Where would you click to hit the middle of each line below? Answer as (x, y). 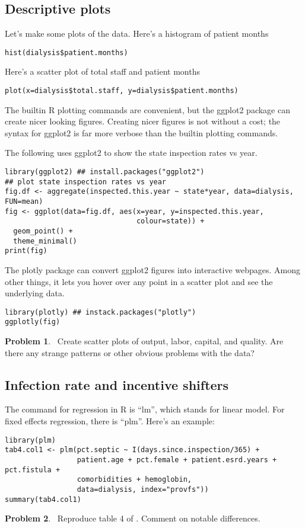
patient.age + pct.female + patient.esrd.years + (177, 460)
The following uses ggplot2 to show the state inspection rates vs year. (131, 153)
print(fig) (26, 251)
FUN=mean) (24, 202)
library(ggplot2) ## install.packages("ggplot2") (105, 172)
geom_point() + (43, 231)
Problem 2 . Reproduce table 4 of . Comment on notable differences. (133, 518)
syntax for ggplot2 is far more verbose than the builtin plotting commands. (142, 132)
